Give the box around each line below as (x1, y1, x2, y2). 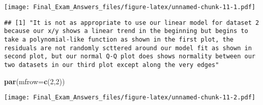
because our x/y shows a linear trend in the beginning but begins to (4, 27, 248, 35)
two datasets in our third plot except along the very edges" (4, 61, 219, 68)
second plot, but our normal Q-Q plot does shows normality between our (4, 53, 255, 60)
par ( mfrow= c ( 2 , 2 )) (4, 76, 65, 86)
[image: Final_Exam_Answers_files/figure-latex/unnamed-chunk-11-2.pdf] (4, 94, 255, 101)
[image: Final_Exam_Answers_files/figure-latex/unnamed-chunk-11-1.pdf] (4, 4, 255, 11)
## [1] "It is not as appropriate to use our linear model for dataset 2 (4, 19, 259, 26)
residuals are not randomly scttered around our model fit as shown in (4, 44, 252, 52)
